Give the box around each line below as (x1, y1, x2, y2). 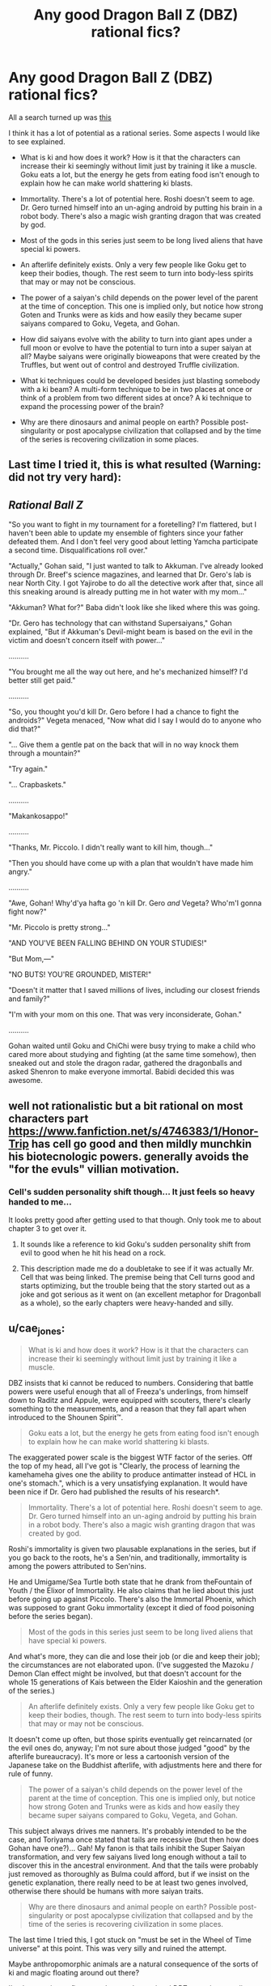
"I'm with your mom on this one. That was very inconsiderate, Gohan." (8, 1010, 243, 1020)
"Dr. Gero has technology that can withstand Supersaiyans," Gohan (8, 618, 232, 629)
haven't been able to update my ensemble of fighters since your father (8, 528, 244, 538)
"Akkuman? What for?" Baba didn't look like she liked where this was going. (8, 603, 260, 612)
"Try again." (8, 764, 49, 774)
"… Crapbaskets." (8, 780, 67, 790)
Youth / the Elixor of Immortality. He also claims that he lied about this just (8, 1585, 254, 1595)
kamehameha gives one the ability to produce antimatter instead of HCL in (8, 1469, 256, 1479)
